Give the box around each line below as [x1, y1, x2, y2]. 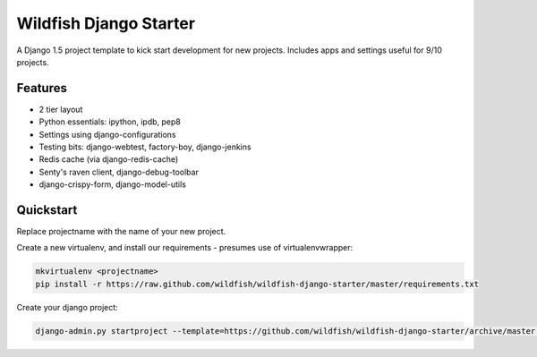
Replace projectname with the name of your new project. [16, 226, 226, 237]
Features [16, 81, 67, 96]
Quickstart [16, 202, 78, 217]
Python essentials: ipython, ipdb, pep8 [38, 116, 181, 127]
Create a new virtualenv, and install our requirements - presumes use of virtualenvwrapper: [16, 242, 354, 253]
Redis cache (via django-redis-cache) [38, 154, 179, 165]
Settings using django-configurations [38, 129, 176, 140]
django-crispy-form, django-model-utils [38, 179, 187, 190]
